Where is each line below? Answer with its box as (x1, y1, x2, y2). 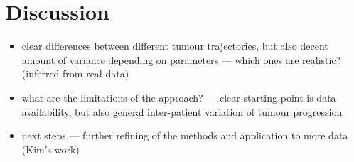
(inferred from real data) (21, 66, 129, 81)
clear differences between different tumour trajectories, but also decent (21, 38, 328, 53)
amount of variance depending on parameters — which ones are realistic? (21, 52, 341, 67)
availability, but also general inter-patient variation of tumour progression (21, 104, 343, 119)
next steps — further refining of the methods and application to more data (21, 128, 348, 143)
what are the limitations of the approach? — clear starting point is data (21, 90, 336, 104)
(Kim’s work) (21, 141, 80, 156)
